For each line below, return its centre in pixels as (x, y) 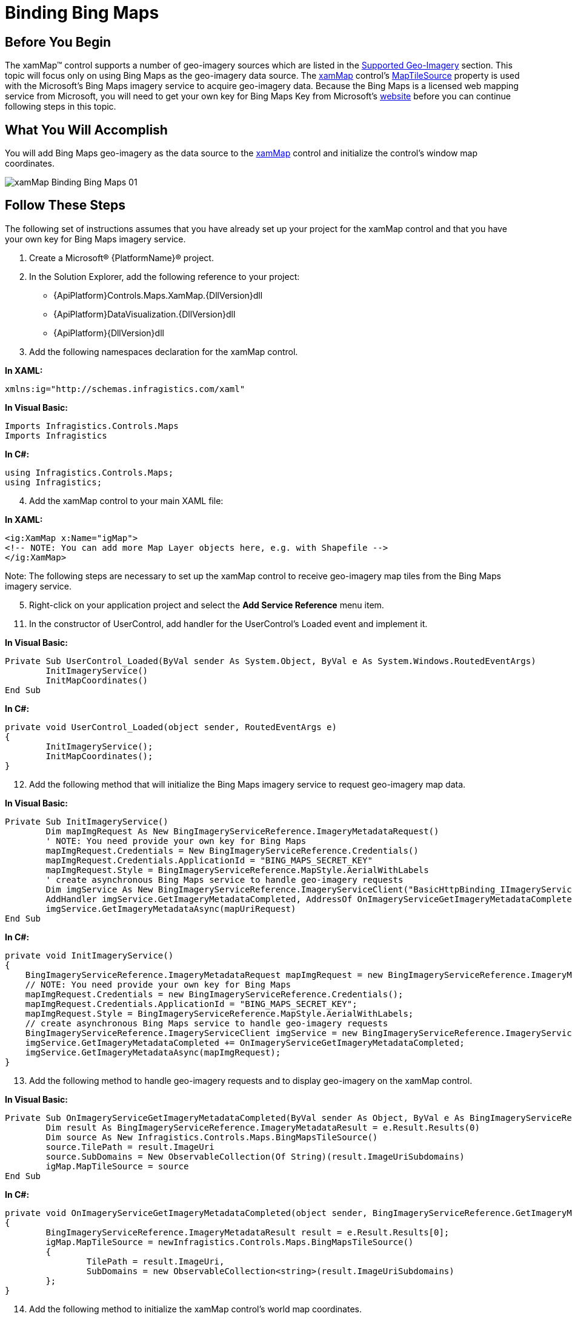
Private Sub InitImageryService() (87, 821)
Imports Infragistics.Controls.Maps (92, 426)
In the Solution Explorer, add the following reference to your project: (165, 276)
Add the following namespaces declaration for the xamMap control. (164, 351)
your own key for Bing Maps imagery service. (95, 239)
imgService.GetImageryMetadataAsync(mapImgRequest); (153, 1052)
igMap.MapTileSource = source (117, 1166)
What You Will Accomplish (86, 130)
